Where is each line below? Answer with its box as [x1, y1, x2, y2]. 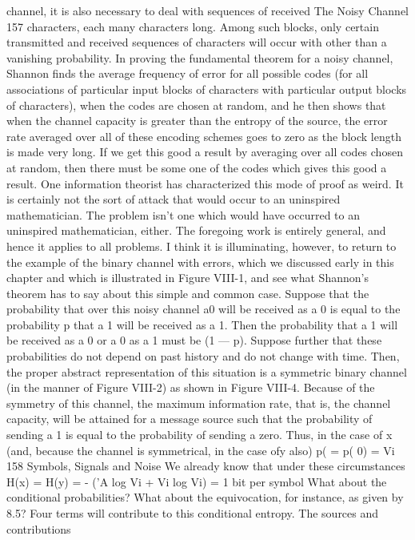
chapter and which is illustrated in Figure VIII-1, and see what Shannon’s [6, 269, 369, 286]
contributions [6, 520, 71, 537]
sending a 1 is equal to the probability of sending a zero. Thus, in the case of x [6, 426, 393, 443]
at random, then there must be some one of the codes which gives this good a [6, 159, 387, 175]
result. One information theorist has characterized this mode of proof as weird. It [6, 175, 404, 191]
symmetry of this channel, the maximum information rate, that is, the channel [6, 394, 391, 411]
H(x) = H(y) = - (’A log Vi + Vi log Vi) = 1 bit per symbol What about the [6, 473, 387, 490]
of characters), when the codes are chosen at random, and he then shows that [6, 96, 386, 113]
